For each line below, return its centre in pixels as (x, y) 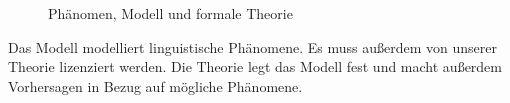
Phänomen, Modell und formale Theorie (170, 13)
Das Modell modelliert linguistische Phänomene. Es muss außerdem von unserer (252, 46)
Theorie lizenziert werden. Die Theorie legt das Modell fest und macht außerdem (255, 66)
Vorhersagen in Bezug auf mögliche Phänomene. (155, 85)
